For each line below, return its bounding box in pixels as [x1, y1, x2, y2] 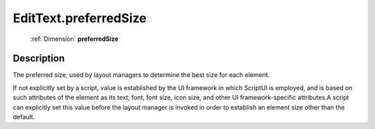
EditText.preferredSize [12, 10, 147, 26]
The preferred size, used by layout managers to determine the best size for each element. [12, 71, 270, 79]
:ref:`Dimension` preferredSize [30, 35, 119, 43]
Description [12, 53, 65, 64]
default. [12, 113, 35, 121]
